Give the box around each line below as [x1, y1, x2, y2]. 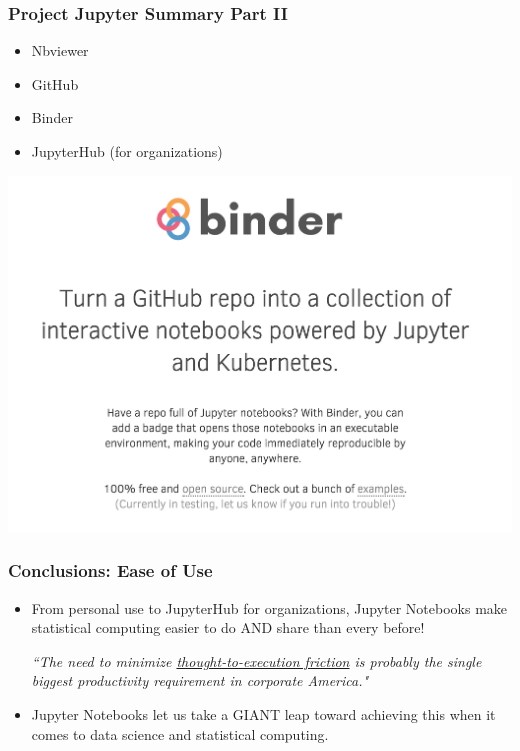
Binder [31, 107, 73, 128]
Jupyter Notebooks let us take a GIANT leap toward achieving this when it [31, 703, 496, 724]
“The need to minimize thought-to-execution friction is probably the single [31, 650, 482, 671]
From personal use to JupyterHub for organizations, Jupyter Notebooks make [31, 597, 508, 618]
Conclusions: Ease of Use [8, 558, 213, 583]
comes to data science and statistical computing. [31, 723, 329, 744]
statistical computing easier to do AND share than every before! [31, 617, 425, 638]
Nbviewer [31, 40, 89, 61]
